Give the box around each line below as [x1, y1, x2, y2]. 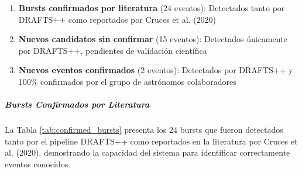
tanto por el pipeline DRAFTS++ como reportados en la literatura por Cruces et [5, 135, 298, 147]
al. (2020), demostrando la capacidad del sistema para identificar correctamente [5, 146, 290, 159]
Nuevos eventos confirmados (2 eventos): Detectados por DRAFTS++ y [18, 64, 293, 76]
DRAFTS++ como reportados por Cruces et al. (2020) [18, 13, 217, 25]
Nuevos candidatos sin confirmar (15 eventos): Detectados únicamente [18, 33, 287, 45]
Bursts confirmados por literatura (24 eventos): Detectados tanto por [18, 2, 285, 13]
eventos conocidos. [5, 157, 71, 170]
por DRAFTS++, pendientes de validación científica [18, 44, 207, 56]
